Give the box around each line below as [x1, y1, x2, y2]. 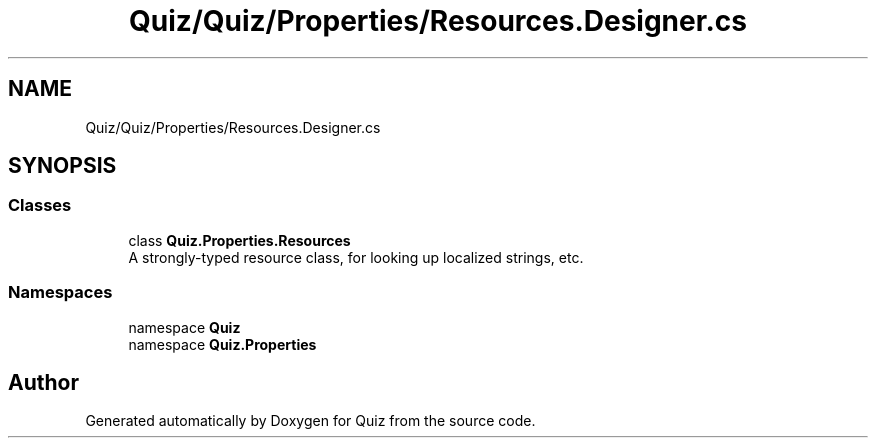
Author [8, 369, 79, 395]
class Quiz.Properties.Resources [128, 231, 351, 249]
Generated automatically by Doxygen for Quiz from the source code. [85, 412, 536, 430]
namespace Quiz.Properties [128, 335, 317, 353]
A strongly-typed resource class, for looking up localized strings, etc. [128, 248, 584, 266]
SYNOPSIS [8, 153, 117, 179]
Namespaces [8, 282, 113, 303]
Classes [8, 195, 72, 216]
